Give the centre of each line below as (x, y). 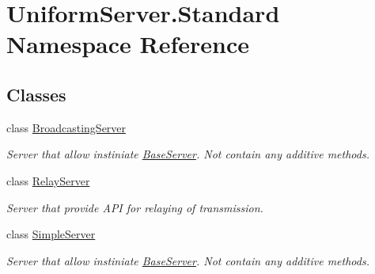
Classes (36, 94)
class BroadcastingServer (66, 127)
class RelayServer (48, 180)
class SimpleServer (51, 234)
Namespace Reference (128, 44)
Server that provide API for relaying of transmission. (135, 207)
